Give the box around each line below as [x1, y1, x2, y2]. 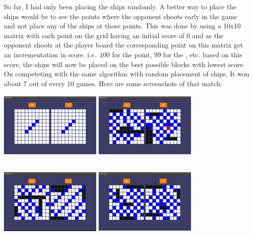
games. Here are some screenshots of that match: [76, 78, 222, 88]
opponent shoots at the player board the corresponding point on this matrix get [4, 40, 243, 50]
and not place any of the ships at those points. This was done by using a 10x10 [4, 21, 241, 31]
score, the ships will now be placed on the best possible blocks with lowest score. [4, 59, 245, 69]
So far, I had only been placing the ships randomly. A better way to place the [4, 1, 236, 11]
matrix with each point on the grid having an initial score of [4, 30, 185, 40]
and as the [192, 30, 224, 40]
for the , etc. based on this [163, 49, 242, 59]
